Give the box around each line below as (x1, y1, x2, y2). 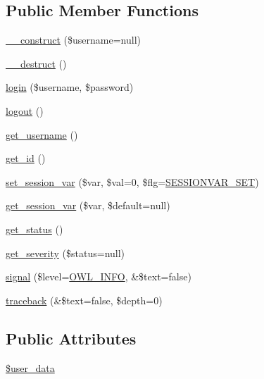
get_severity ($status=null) (6, 245, 125, 260)
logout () (6, 103, 44, 118)
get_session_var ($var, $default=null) (6, 198, 170, 213)
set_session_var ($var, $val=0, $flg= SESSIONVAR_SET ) (6, 174, 259, 189)
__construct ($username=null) (6, 32, 141, 47)
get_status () (6, 221, 63, 236)
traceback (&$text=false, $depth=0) (6, 292, 163, 307)
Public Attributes (6, 327, 137, 349)
